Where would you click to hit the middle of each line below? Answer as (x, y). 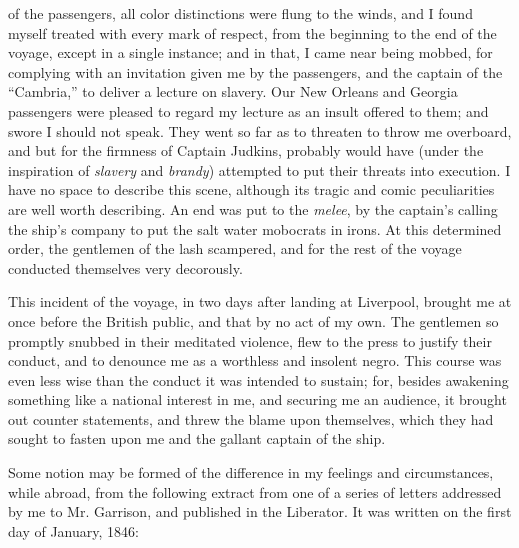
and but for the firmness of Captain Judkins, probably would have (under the (246, 150)
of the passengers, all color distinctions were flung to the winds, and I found (240, 13)
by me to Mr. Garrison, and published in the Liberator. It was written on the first (260, 511)
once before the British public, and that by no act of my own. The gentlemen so (253, 320)
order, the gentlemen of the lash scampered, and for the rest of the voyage (235, 248)
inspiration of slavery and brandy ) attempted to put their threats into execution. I (259, 169)
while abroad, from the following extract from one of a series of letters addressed (255, 491)
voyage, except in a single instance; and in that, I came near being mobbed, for (250, 52)
